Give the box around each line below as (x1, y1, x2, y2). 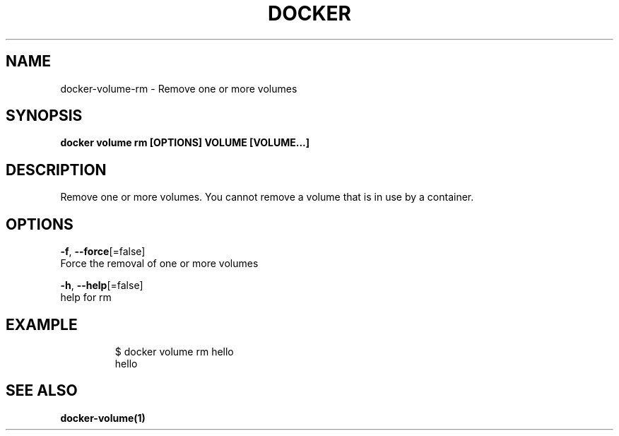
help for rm (60, 291, 112, 304)
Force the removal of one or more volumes (60, 257, 259, 270)
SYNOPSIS (6, 107, 83, 125)
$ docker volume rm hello (114, 345, 234, 358)
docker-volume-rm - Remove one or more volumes (60, 82, 297, 95)
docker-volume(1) (60, 411, 146, 424)
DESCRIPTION (6, 160, 107, 179)
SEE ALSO (6, 382, 78, 400)
